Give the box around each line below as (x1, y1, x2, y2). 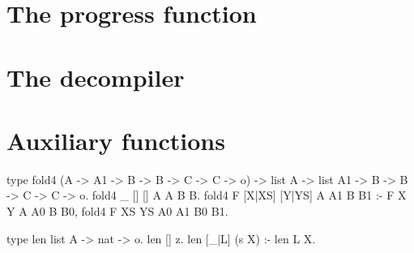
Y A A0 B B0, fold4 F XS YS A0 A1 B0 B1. (6, 203, 228, 220)
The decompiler (6, 60, 185, 93)
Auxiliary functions (6, 123, 225, 157)
